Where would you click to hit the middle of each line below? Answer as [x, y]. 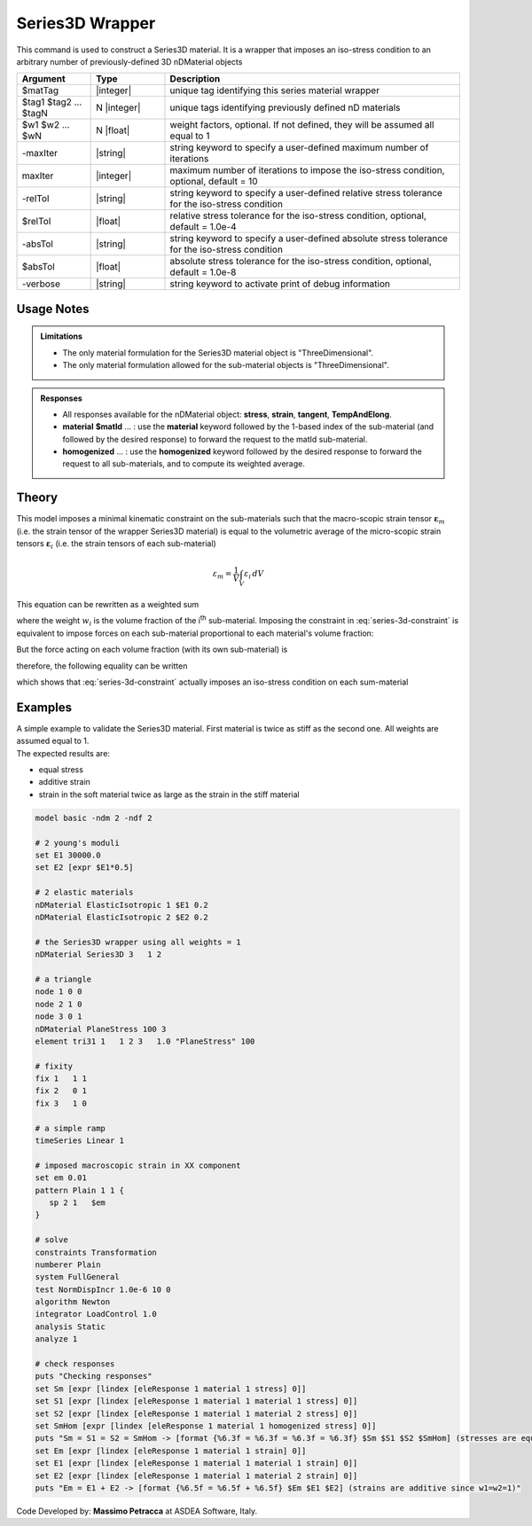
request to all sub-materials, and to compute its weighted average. [184, 464]
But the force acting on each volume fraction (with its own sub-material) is [152, 650]
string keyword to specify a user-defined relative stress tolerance [306, 193]
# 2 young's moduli [77, 843]
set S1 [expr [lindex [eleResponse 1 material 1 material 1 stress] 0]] [196, 1401]
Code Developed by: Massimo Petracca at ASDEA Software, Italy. [137, 1511]
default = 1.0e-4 [203, 227]
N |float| [113, 130]
